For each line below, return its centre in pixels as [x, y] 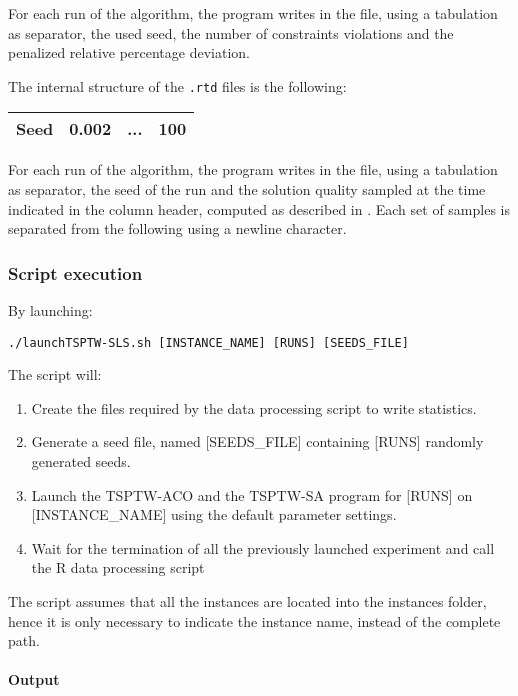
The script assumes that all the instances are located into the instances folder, [247, 601]
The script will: [55, 374]
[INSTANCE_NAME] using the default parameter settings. [214, 514]
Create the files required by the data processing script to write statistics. [254, 407]
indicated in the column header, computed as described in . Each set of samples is [259, 208]
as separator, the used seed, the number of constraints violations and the [231, 32]
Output [34, 679]
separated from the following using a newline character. [177, 228]
